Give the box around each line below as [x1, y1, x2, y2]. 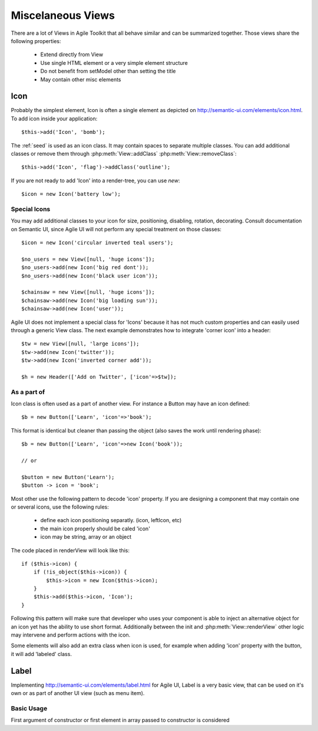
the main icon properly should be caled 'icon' [40, 525, 150, 532]
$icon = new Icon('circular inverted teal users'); [21, 240, 174, 246]
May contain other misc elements [40, 76, 121, 83]
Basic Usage [11, 704, 48, 712]
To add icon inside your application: [11, 115, 98, 122]
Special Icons [11, 205, 51, 213]
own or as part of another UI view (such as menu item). [11, 690, 145, 697]
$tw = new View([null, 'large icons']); [21, 340, 140, 348]
